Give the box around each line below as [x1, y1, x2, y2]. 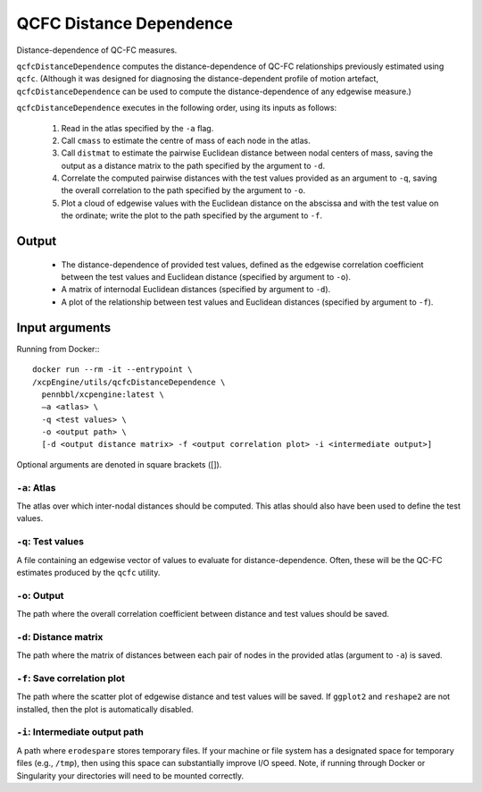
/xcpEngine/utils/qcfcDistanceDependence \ [32, 376, 226, 387]
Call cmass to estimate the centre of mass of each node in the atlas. [61, 135, 312, 146]
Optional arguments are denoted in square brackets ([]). [16, 459, 222, 469]
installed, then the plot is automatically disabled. [16, 704, 194, 714]
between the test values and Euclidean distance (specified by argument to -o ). [61, 272, 352, 282]
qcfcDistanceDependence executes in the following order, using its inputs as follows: [16, 103, 337, 114]
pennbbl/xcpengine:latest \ [41, 389, 165, 400]
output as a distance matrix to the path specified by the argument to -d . [61, 160, 326, 171]
